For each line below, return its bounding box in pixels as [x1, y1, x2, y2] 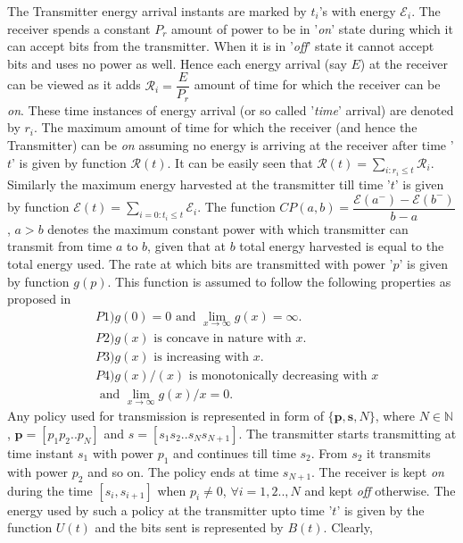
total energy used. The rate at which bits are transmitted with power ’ [7, 254, 393, 272]
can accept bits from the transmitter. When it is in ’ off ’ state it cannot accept [7, 37, 434, 55]
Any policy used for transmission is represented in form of [7, 406, 324, 425]
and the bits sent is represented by [95, 518, 284, 537]
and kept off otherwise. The [304, 480, 456, 499]
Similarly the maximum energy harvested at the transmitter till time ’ [7, 175, 391, 194]
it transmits [367, 443, 431, 462]
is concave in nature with [153, 332, 292, 345]
